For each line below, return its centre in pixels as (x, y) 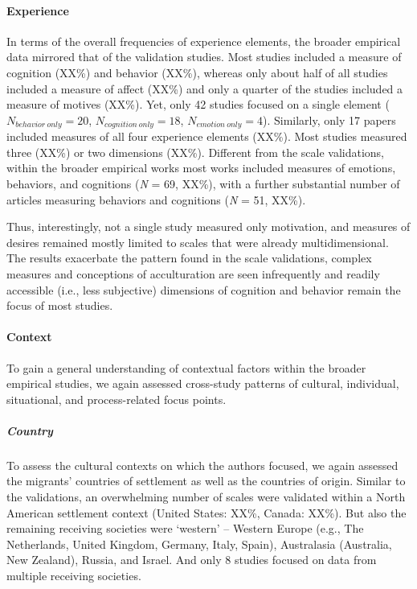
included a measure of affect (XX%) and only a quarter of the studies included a (205, 88)
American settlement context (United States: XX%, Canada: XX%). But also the (206, 512)
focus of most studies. (60, 305)
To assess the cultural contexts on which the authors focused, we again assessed (202, 465)
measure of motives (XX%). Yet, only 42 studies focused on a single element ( (198, 104)
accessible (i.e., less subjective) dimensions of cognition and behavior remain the (204, 289)
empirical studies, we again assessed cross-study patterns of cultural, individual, (203, 383)
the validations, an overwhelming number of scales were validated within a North (206, 497)
